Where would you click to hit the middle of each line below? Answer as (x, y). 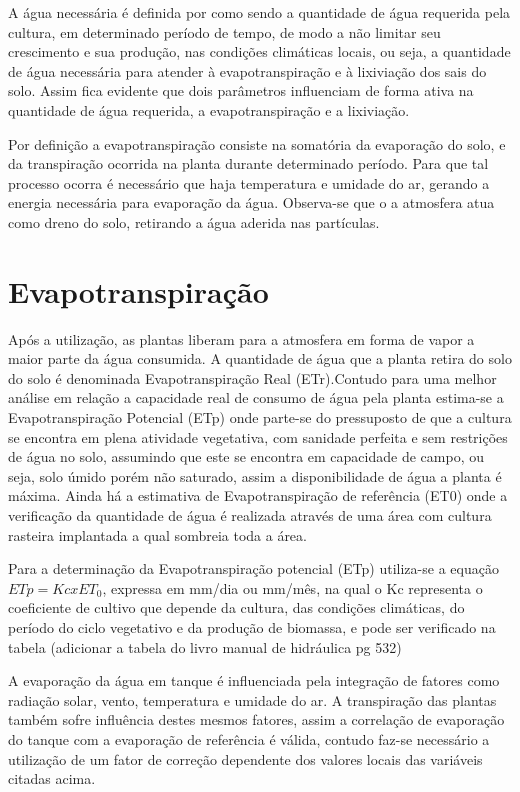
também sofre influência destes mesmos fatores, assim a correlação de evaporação (256, 719)
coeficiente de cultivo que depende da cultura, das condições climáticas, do (236, 607)
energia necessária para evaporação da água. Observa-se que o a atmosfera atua (251, 202)
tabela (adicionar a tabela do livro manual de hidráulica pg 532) (205, 646)
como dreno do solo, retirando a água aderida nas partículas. (194, 221)
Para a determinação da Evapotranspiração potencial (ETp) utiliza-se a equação (253, 568)
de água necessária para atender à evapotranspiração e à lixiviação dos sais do (247, 70)
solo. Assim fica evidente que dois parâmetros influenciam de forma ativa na (241, 90)
